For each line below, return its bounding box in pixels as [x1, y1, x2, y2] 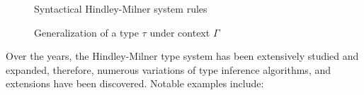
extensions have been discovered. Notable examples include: [6, 76, 264, 91]
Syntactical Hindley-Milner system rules [34, 1, 207, 15]
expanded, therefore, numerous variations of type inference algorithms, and [6, 62, 331, 77]
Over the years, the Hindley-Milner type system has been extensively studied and [6, 49, 359, 63]
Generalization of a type [34, 25, 139, 39]
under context [149, 25, 210, 39]
